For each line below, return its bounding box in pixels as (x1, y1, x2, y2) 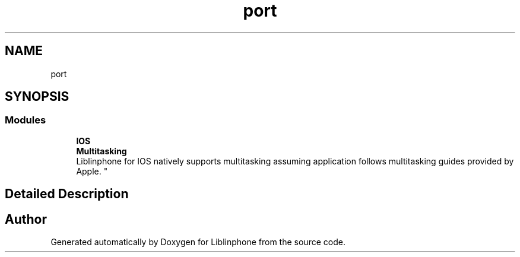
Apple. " (76, 166, 108, 176)
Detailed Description (5, 186, 129, 202)
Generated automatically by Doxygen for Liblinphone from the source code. (50, 237, 345, 248)
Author (5, 211, 47, 227)
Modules (5, 114, 46, 126)
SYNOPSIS (5, 89, 69, 104)
